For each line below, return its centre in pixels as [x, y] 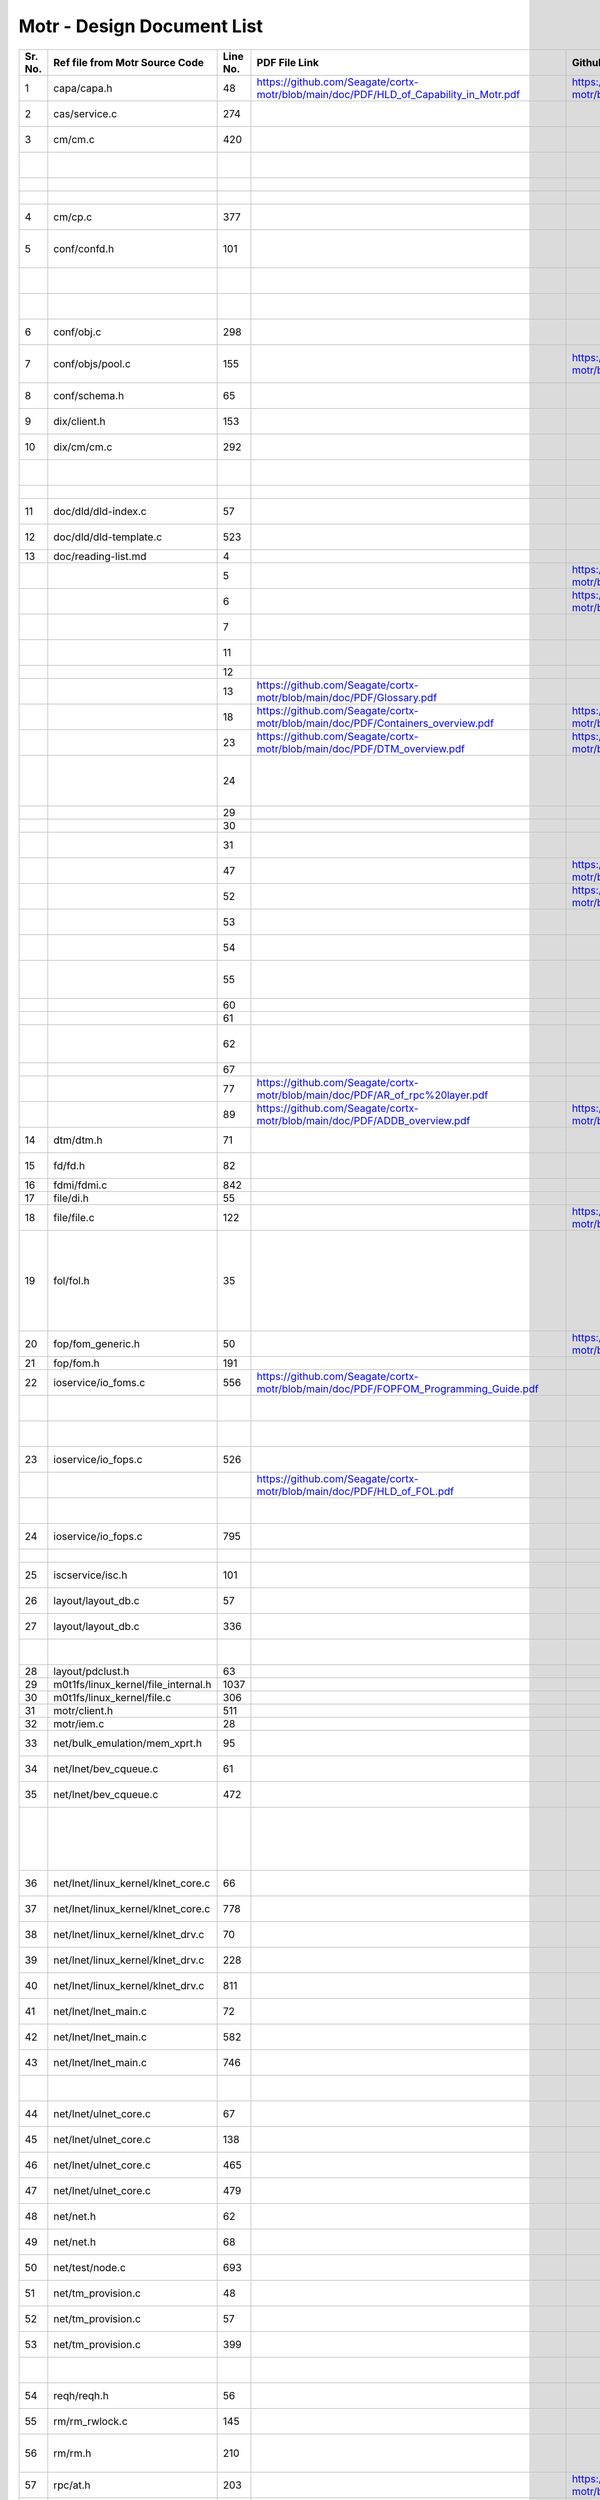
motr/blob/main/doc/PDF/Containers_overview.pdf [375, 723]
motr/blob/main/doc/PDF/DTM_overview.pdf [360, 748]
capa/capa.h [83, 88]
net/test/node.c [90, 2267]
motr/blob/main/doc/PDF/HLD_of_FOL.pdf [355, 1491]
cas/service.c [85, 113]
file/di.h [71, 1198]
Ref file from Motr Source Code [128, 62]
